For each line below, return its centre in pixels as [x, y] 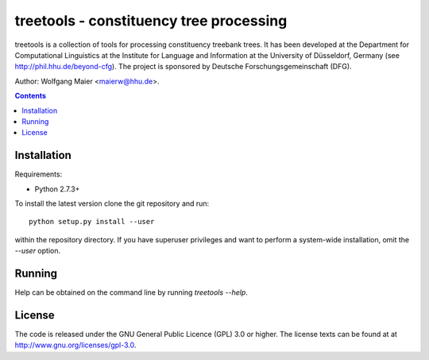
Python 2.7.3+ [57, 189]
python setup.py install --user [92, 222]
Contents [31, 96]
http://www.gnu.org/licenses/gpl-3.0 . [75, 345]
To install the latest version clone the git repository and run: [112, 203]
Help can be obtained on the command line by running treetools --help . [131, 292]
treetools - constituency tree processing [151, 21]
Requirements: [39, 174]
